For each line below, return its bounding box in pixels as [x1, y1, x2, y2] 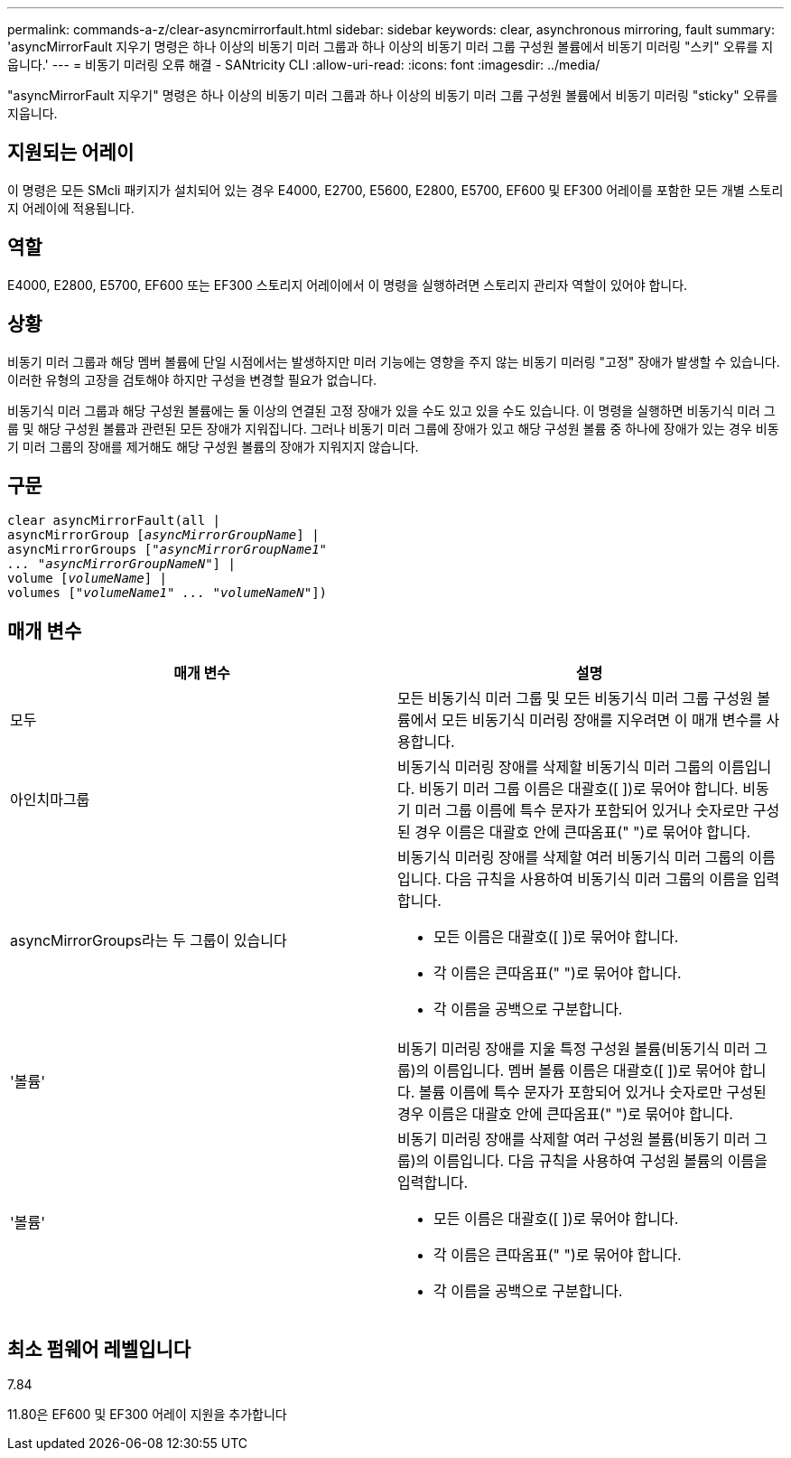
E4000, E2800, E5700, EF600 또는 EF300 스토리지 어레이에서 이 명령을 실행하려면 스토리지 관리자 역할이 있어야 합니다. [7, 276, 688, 293]
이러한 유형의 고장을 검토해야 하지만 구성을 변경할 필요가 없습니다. [7, 371, 377, 388]
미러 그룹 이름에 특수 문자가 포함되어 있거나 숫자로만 [414, 801, 749, 820]
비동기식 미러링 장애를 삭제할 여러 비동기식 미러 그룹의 [397, 848, 745, 867]
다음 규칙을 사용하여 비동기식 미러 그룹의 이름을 [445, 870, 749, 889]
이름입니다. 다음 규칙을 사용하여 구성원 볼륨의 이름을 [433, 1152, 768, 1171]
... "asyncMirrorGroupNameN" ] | [7, 556, 236, 572]
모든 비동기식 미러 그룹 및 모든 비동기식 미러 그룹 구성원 [397, 689, 753, 708]
